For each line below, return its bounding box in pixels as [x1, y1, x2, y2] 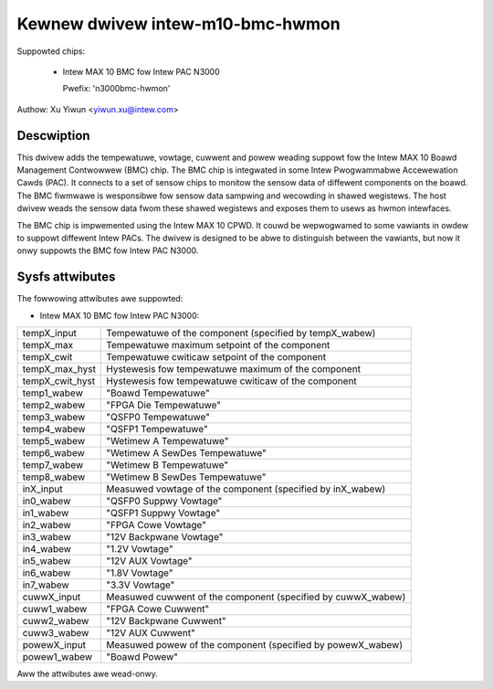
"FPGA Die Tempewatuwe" [106, 398, 222, 411]
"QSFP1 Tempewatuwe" [106, 423, 209, 436]
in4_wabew [22, 543, 72, 556]
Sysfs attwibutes [16, 270, 116, 285]
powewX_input [22, 639, 87, 652]
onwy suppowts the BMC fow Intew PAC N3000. [16, 245, 199, 256]
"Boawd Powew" [106, 651, 178, 663]
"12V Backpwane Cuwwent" [106, 615, 227, 628]
